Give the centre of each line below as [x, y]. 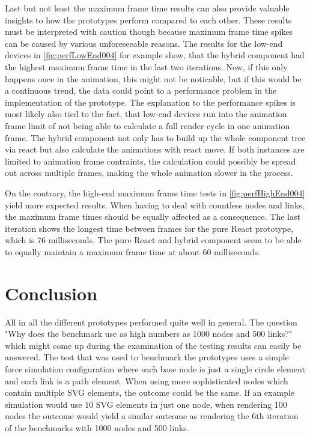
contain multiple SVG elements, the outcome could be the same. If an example [150, 392]
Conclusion [51, 293]
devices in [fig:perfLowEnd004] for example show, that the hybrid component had [155, 55]
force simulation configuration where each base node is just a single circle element [155, 368]
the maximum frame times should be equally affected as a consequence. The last [153, 216]
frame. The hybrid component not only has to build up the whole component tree [155, 137]
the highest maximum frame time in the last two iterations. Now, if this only [146, 66]
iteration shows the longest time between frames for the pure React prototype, [149, 228]
